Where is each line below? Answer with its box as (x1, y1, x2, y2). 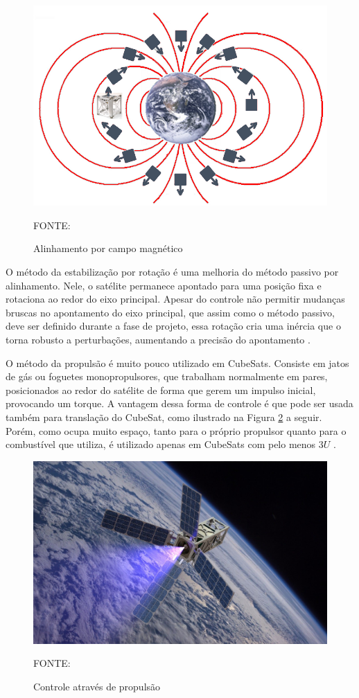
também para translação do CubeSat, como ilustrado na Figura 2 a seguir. (6, 409, 322, 424)
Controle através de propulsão (33, 679, 161, 693)
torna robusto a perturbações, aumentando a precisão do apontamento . (6, 332, 310, 347)
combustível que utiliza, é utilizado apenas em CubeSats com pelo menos (6, 437, 316, 451)
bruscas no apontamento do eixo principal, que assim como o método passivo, (6, 305, 335, 319)
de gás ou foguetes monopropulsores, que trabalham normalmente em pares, (6, 369, 328, 384)
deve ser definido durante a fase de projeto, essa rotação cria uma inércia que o (6, 319, 341, 333)
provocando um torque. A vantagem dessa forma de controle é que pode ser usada (6, 396, 353, 411)
